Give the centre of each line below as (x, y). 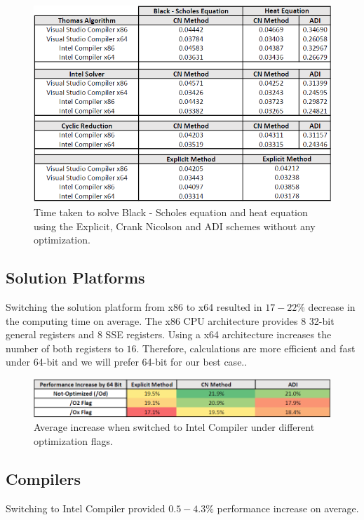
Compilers (43, 479)
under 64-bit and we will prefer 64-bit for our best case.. (127, 362)
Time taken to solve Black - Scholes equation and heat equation (171, 212)
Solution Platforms (75, 278)
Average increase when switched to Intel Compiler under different (174, 427)
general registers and (50, 334)
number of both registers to (65, 348)
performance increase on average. (288, 508)
